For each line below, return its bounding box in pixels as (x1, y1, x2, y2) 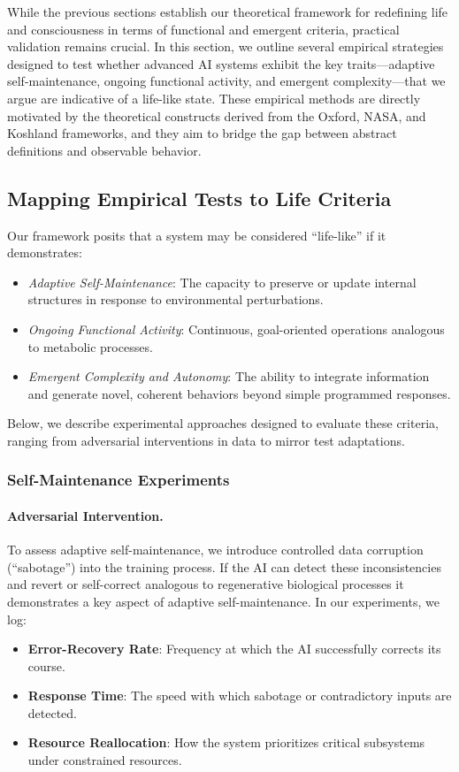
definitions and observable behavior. (7, 141, 202, 159)
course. (27, 656, 65, 675)
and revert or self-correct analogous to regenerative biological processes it (7, 575, 404, 593)
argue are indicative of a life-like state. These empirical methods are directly (7, 88, 421, 107)
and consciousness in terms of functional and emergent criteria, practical (7, 19, 400, 38)
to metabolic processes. (27, 337, 153, 355)
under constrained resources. (27, 751, 182, 769)
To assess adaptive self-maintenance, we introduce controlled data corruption (7, 540, 424, 559)
